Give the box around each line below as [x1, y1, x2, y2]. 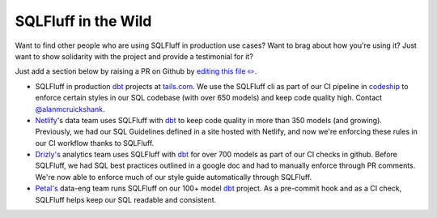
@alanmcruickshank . [35, 104, 105, 113]
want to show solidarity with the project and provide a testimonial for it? [15, 51, 254, 61]
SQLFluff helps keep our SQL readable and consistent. [35, 194, 217, 204]
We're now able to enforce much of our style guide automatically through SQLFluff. [35, 172, 312, 182]
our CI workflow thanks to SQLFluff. [35, 138, 155, 147]
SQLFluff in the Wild [15, 12, 152, 30]
